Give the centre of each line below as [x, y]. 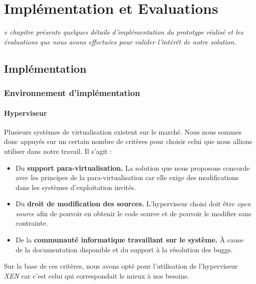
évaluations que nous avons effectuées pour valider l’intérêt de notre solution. [120, 41]
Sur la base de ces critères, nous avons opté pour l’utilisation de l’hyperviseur [121, 266]
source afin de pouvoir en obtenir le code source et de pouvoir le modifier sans [133, 213]
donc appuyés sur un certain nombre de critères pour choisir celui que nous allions [128, 141]
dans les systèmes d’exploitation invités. [76, 187]
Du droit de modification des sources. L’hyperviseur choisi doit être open [133, 204]
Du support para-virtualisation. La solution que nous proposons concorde [132, 167]
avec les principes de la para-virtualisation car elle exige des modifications [127, 177]
